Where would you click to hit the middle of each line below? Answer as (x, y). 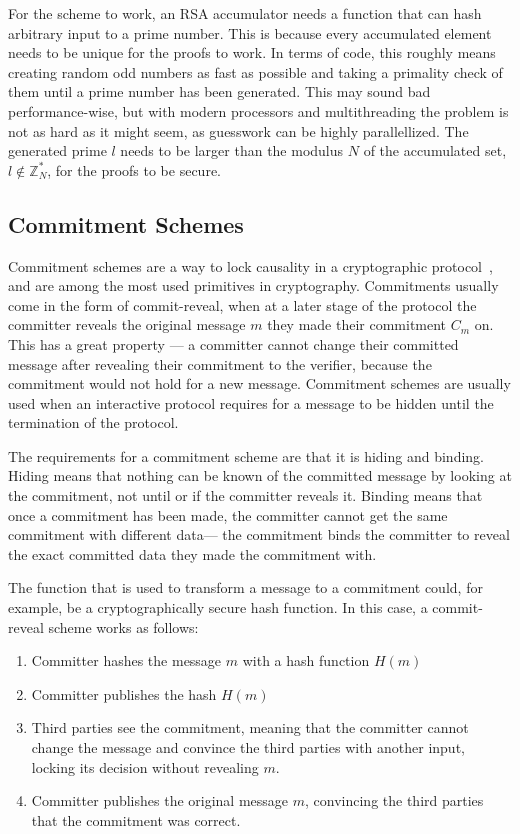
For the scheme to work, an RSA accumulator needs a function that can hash (245, 13)
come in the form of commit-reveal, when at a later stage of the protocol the (242, 304)
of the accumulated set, (435, 150)
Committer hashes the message (126, 660)
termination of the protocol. (93, 422)
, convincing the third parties (394, 800)
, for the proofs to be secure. (134, 169)
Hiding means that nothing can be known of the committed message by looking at (260, 475)
